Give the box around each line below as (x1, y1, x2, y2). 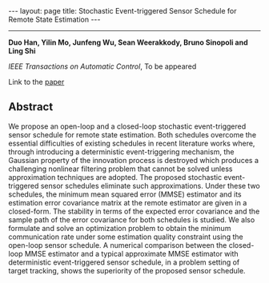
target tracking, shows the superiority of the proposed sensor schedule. (8, 265, 246, 275)
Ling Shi (8, 46, 36, 55)
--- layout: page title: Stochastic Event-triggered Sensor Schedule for (8, 6, 237, 15)
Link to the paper (8, 78, 65, 86)
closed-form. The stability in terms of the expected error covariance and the (8, 206, 260, 216)
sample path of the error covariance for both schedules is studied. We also (8, 214, 255, 225)
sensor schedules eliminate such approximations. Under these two (40, 181, 260, 190)
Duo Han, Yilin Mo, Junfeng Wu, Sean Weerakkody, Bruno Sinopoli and (8, 38, 248, 47)
